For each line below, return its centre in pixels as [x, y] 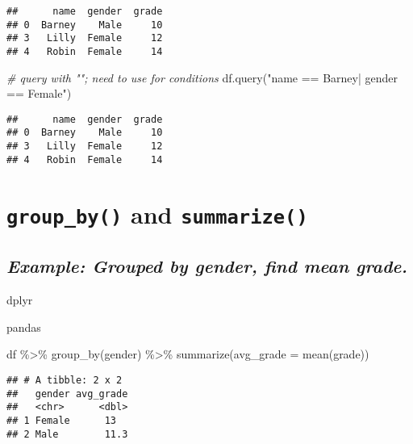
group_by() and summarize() [157, 214]
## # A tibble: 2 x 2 [65, 380]
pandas [24, 327]
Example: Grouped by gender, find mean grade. [207, 266]
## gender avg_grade [67, 394]
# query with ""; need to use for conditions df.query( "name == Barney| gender [202, 77]
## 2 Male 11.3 [67, 434]
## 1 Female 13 [62, 420]
